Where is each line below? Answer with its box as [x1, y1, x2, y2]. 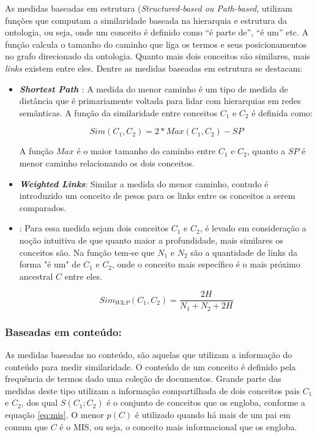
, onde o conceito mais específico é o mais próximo [111, 258, 300, 271]
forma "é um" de [19, 258, 81, 271]
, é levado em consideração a [200, 222, 307, 234]
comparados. [19, 201, 67, 214]
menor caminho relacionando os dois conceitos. [19, 156, 195, 169]
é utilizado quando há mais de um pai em [135, 408, 291, 420]
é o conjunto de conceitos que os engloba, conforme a [106, 396, 305, 409]
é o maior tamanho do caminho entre [76, 144, 216, 157]
